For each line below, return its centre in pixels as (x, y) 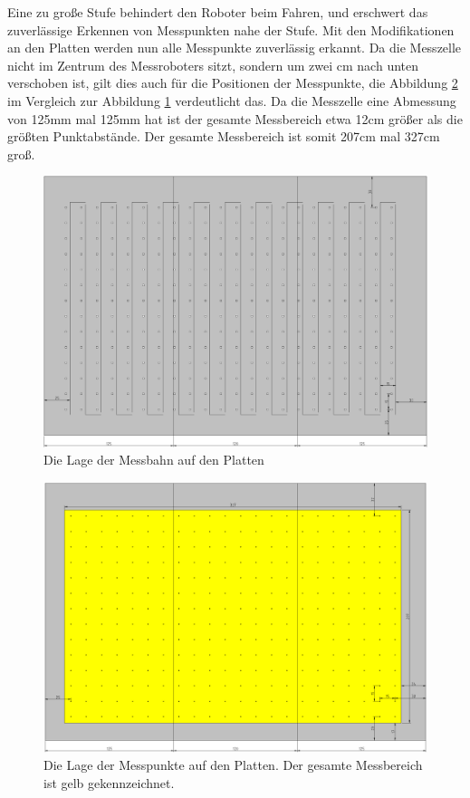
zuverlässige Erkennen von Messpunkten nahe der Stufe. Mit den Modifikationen (231, 29)
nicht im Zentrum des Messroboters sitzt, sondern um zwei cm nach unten (213, 65)
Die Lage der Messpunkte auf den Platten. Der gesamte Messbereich (233, 765)
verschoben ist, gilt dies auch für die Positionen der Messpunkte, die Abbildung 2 (233, 83)
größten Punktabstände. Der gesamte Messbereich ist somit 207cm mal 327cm (224, 136)
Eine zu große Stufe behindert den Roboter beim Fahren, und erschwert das (218, 12)
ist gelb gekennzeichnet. (109, 783)
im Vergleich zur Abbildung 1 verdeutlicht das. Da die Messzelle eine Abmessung (232, 100)
